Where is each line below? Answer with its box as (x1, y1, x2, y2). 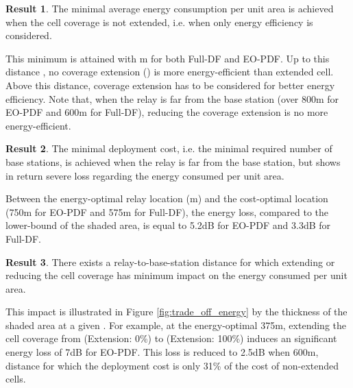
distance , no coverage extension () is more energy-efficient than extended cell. (5, 64, 334, 79)
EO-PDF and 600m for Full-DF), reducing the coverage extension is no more (5, 105, 328, 119)
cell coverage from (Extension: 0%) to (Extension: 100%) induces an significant (5, 331, 337, 345)
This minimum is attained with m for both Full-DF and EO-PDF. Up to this (5, 51, 330, 65)
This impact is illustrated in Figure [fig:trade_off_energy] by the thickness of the (5, 304, 348, 319)
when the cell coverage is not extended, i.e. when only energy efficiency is (5, 14, 313, 29)
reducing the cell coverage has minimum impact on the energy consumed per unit (5, 268, 348, 282)
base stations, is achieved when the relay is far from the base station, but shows (5, 154, 341, 169)
